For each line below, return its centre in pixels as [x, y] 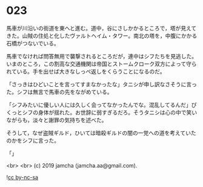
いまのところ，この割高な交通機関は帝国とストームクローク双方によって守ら [101, 64]
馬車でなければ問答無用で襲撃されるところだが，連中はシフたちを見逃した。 [102, 56]
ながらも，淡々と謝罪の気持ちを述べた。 [57, 120]
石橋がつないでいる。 [33, 43]
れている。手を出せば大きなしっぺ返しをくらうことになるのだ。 [86, 71]
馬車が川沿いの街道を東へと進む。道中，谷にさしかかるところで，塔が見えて [101, 28]
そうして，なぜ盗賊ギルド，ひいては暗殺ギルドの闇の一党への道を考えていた [101, 133]
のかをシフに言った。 [33, 140]
